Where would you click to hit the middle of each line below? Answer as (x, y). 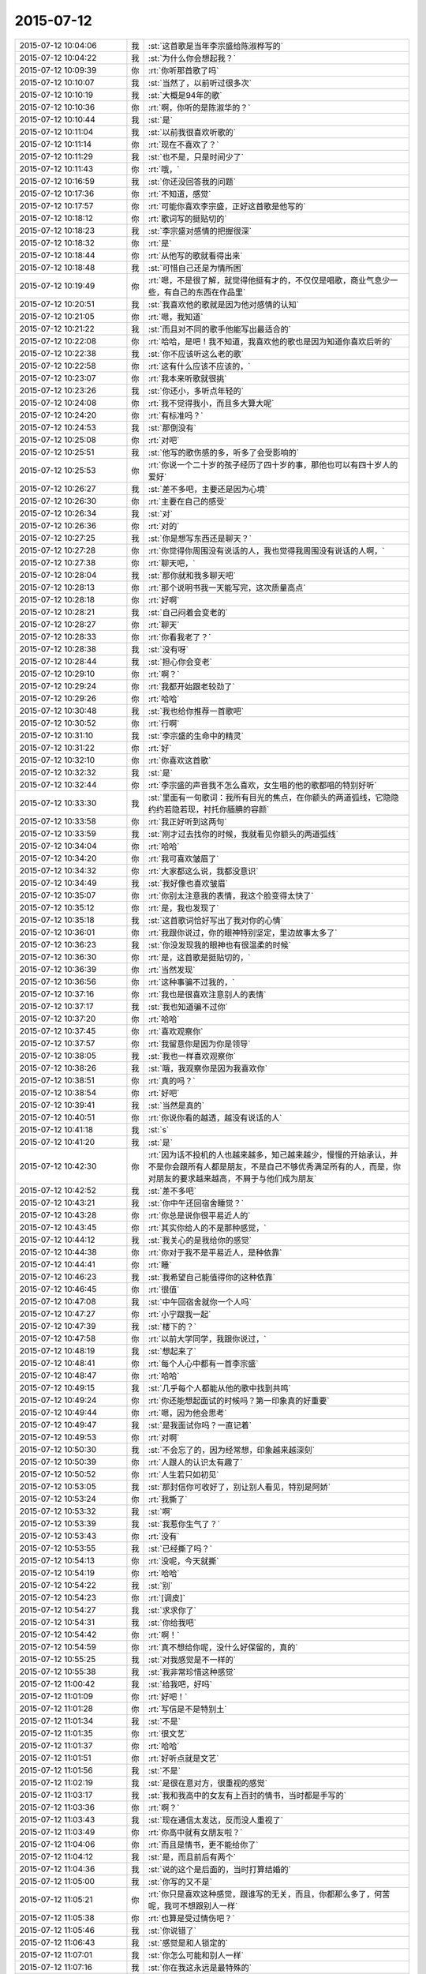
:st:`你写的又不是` (180, 1882)
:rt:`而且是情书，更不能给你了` (203, 1845)
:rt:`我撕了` (168, 1499)
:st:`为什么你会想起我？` (192, 58)
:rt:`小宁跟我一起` (179, 1314)
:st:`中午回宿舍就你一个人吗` (200, 1301)
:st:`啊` (161, 1511)
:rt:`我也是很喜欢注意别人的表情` (207, 994)
